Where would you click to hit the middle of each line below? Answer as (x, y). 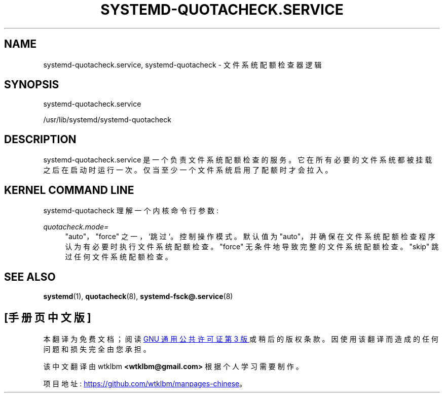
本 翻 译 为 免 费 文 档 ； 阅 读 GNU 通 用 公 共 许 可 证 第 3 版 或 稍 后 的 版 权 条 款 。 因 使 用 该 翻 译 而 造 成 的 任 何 (241, 339)
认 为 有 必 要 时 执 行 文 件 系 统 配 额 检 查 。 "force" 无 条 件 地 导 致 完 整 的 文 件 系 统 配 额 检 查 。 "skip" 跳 (252, 247)
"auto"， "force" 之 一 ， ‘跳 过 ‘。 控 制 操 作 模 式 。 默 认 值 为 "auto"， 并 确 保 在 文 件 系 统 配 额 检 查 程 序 (250, 237)
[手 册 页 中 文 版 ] (48, 318)
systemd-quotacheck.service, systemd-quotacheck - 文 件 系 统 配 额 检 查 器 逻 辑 (182, 64)
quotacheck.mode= (76, 227)
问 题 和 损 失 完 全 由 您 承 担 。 (97, 349)
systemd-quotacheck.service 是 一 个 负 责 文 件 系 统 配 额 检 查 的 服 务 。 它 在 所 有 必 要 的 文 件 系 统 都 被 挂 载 (238, 160)
